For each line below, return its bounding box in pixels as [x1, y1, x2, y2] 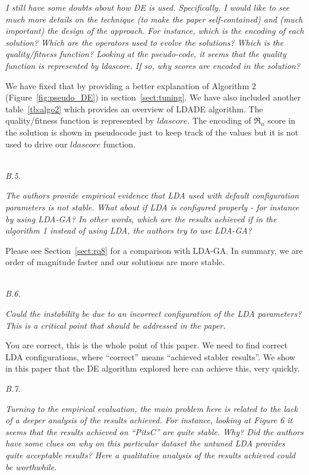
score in [267, 114, 295, 127]
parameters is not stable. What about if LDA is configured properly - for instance [5, 200, 299, 213]
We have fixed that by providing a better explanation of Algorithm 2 [5, 79, 256, 92]
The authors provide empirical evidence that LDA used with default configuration [5, 189, 299, 202]
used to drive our [5, 137, 68, 150]
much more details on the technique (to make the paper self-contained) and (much [5, 12, 303, 25]
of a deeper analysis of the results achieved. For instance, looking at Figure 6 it [5, 414, 293, 426]
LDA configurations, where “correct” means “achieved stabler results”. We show [5, 350, 295, 363]
